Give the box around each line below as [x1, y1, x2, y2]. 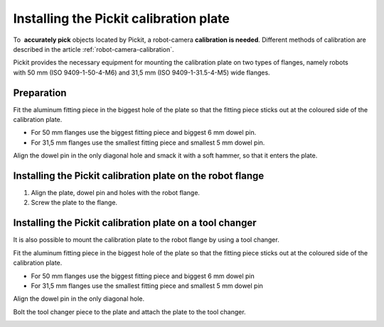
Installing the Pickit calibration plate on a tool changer [13, 217, 257, 229]
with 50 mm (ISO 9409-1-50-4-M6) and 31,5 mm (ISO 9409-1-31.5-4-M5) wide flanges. [13, 68, 270, 77]
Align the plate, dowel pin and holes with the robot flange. [31, 189, 201, 197]
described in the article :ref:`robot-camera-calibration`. [13, 45, 174, 53]
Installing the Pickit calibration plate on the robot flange [13, 170, 265, 182]
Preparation [13, 87, 67, 99]
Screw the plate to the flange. [31, 199, 117, 207]
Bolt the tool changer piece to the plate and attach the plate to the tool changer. [13, 307, 246, 316]
